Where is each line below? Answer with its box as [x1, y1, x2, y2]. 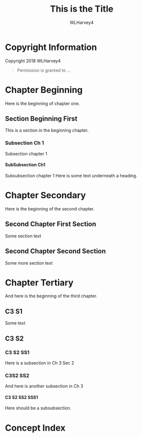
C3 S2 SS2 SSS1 [5, 394, 38, 400]
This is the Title [50, 3, 113, 15]
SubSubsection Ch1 [5, 162, 45, 168]
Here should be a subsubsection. [5, 405, 71, 411]
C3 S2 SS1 [5, 349, 30, 356]
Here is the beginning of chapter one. [5, 100, 80, 106]
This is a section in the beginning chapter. [5, 128, 89, 133]
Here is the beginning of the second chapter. [5, 206, 95, 211]
